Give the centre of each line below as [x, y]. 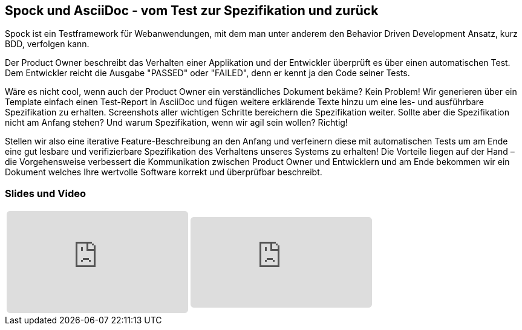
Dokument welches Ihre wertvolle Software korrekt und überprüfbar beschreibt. [164, 172]
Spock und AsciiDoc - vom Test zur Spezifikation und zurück [192, 11]
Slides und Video [45, 193]
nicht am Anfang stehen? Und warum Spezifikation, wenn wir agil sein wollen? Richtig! [176, 123]
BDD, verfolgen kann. [47, 44]
